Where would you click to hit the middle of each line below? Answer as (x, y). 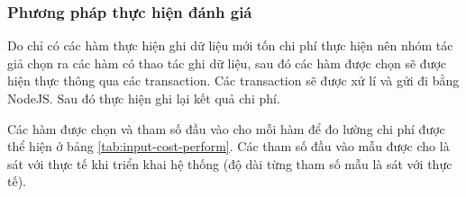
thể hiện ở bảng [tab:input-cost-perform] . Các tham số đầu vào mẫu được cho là (228, 146)
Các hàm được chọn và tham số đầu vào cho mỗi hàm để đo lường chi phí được (226, 128)
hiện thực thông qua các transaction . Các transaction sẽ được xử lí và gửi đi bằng (233, 81)
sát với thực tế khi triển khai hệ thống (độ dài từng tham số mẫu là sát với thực (230, 163)
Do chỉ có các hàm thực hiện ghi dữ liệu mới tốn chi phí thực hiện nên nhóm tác (230, 45)
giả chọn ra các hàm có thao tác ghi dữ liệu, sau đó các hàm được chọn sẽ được (227, 63)
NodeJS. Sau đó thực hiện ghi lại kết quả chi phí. (144, 98)
